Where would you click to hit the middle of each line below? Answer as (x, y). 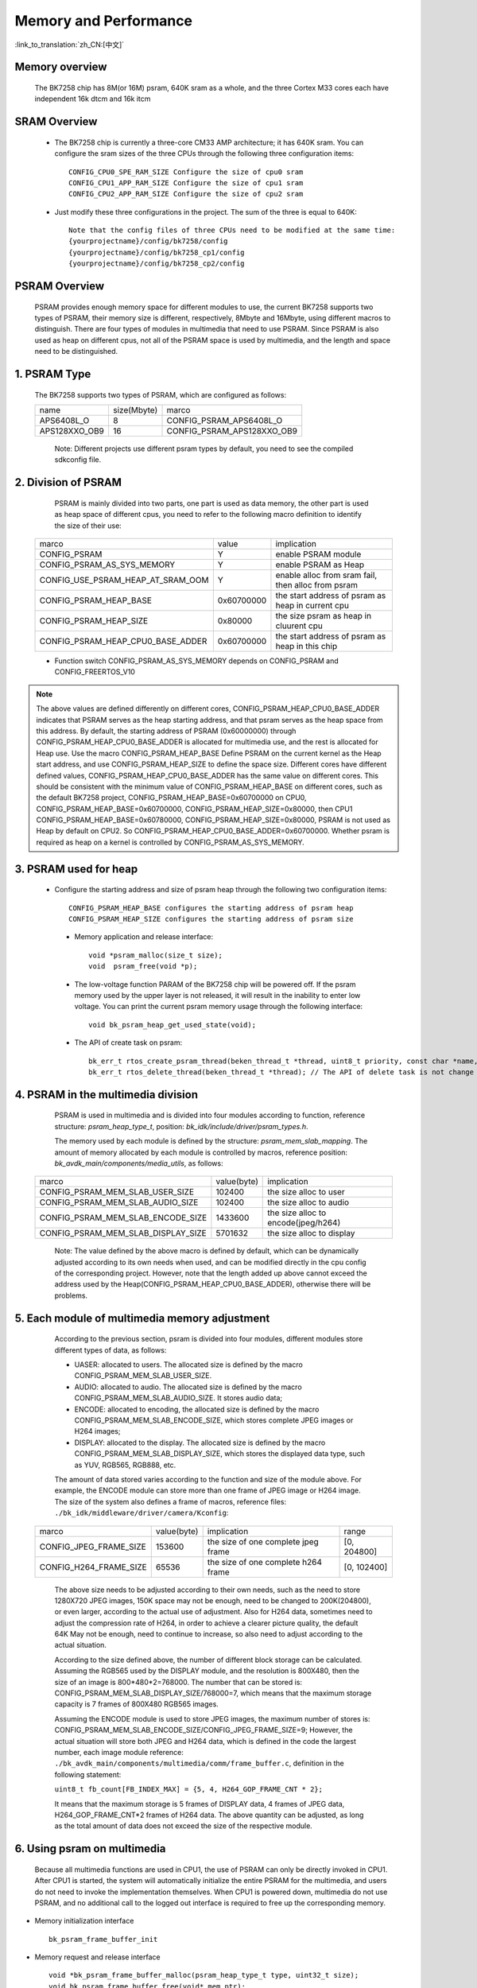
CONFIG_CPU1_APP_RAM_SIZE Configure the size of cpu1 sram (186, 182)
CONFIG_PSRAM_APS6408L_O (225, 421)
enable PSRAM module (318, 554)
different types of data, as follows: (111, 1350)
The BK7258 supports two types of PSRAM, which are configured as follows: (160, 394)
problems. (71, 1295)
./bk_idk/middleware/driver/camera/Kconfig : (142, 1513)
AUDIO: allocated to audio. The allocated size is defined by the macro (188, 1387)
